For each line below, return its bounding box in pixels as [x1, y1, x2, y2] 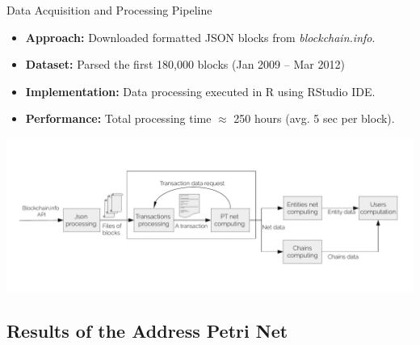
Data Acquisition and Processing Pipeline [6, 2, 212, 18]
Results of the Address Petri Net [6, 318, 288, 343]
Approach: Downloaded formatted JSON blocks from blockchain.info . [25, 28, 376, 45]
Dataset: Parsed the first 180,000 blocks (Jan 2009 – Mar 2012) [25, 56, 345, 73]
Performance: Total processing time [25, 110, 212, 127]
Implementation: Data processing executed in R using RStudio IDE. [25, 82, 376, 99]
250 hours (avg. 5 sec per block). [233, 110, 395, 127]
